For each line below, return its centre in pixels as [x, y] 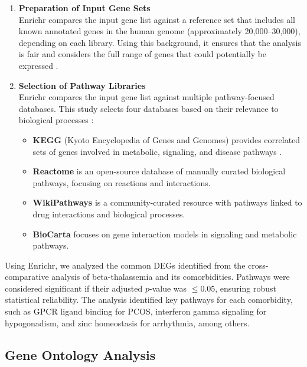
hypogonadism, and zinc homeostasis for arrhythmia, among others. [127, 323]
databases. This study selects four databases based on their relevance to [148, 108]
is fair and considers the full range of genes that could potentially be [143, 54]
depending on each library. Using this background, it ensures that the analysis [160, 42]
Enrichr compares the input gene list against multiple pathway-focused [146, 97]
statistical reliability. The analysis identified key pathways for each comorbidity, [149, 300]
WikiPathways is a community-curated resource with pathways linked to [167, 202]
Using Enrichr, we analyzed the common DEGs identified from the [125, 265]
